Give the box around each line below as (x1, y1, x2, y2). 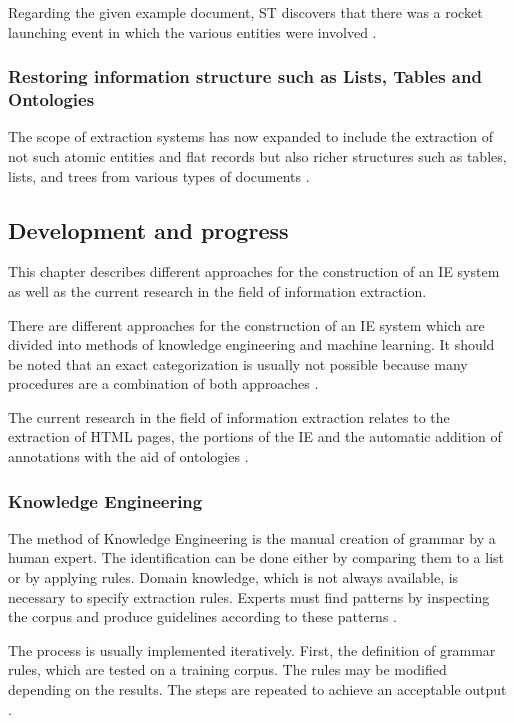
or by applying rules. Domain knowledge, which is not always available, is (8, 567, 459, 588)
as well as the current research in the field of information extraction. (8, 280, 427, 301)
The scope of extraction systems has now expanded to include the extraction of (8, 126, 493, 147)
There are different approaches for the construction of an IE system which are (8, 314, 485, 335)
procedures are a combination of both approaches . (8, 373, 319, 394)
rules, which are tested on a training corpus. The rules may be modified (8, 659, 447, 680)
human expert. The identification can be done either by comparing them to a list (8, 547, 505, 568)
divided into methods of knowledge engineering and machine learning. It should (8, 334, 495, 355)
